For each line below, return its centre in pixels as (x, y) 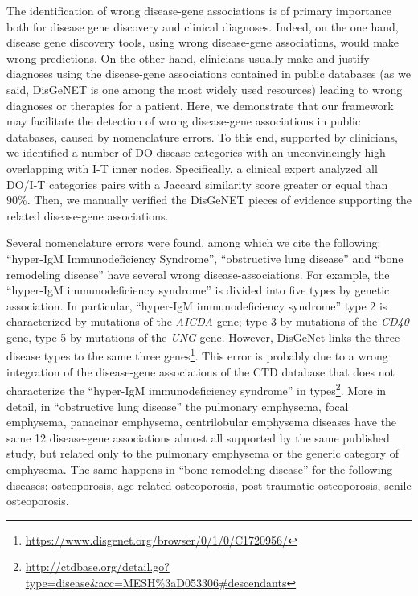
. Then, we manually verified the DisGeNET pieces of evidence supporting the (219, 200)
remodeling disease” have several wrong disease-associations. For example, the (198, 274)
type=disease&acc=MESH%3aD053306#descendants (156, 582)
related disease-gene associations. (88, 215)
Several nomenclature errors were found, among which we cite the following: (194, 243)
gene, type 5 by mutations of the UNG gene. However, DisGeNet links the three (203, 337)
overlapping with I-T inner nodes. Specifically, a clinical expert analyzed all (192, 168)
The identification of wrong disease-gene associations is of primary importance (199, 10)
